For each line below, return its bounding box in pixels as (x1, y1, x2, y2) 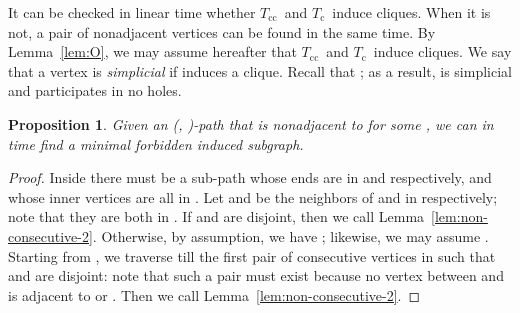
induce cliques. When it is (332, 2, 491, 22)
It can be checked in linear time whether (8, 2, 256, 22)
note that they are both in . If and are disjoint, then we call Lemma (8, 206, 425, 227)
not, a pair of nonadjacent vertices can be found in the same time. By (8, 21, 436, 42)
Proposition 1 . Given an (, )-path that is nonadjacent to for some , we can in (8, 113, 494, 134)
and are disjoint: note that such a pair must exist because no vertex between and (8, 265, 504, 286)
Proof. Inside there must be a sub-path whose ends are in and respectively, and (8, 167, 492, 188)
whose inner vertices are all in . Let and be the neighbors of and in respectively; (8, 186, 498, 207)
